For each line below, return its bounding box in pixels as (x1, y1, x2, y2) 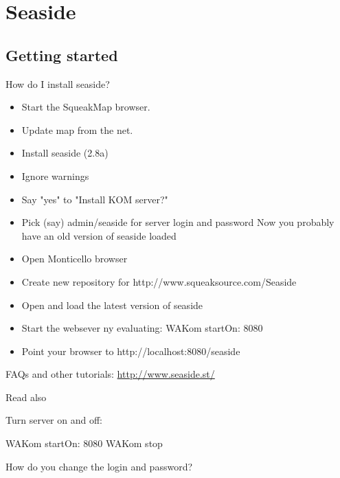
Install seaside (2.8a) (21, 146, 109, 160)
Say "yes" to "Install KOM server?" (21, 192, 168, 206)
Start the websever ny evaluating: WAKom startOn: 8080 (21, 321, 263, 335)
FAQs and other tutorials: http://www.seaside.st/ (5, 367, 215, 381)
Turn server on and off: (5, 413, 102, 427)
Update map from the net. (21, 122, 133, 137)
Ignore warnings (21, 168, 89, 183)
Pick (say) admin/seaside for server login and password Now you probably (21, 215, 335, 229)
